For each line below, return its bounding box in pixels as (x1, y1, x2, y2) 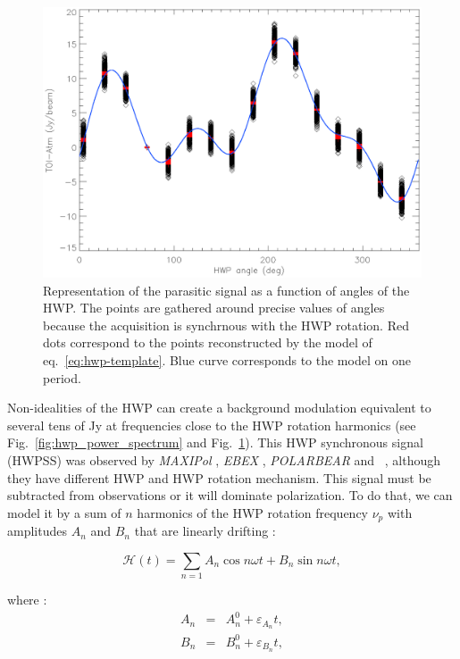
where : (7, 590, 47, 609)
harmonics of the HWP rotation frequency (137, 503, 369, 521)
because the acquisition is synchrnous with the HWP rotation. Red (43, 315, 409, 334)
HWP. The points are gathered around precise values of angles (43, 298, 385, 317)
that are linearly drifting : (134, 521, 276, 540)
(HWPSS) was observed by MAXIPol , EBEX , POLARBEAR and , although (7, 451, 441, 470)
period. (43, 368, 81, 387)
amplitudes (7, 521, 67, 540)
